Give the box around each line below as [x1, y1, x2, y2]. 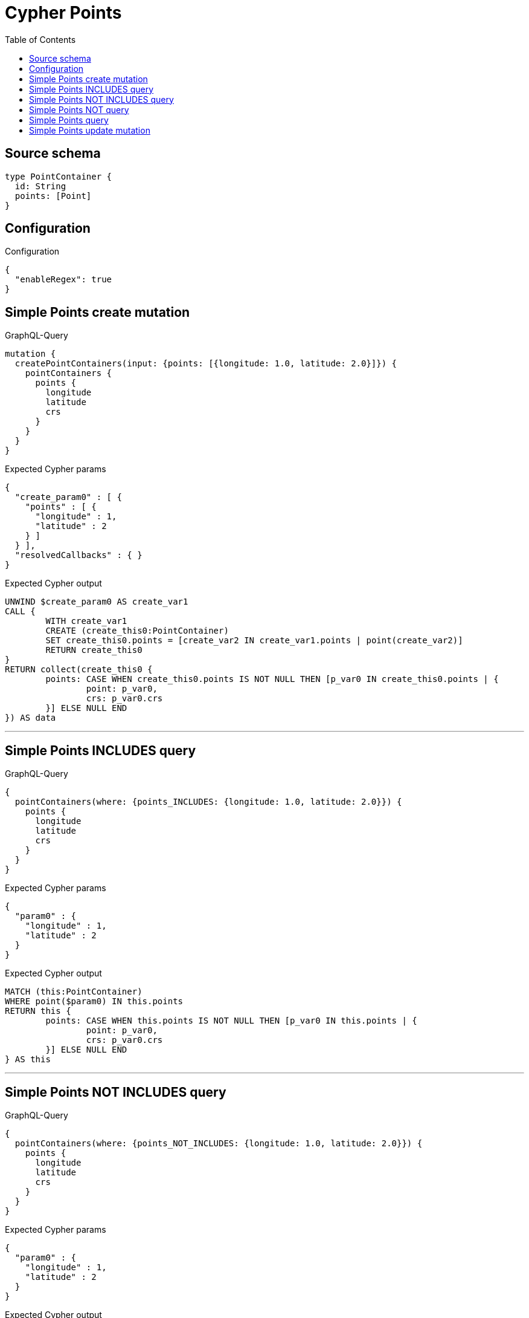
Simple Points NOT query [29, 104, 129, 115]
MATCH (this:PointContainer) [5, 987, 143, 997]
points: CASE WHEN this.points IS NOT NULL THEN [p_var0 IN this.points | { [45, 1016, 417, 1026]
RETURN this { [5, 1006, 71, 1016]
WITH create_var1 [45, 616, 127, 626]
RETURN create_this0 [45, 645, 143, 655]
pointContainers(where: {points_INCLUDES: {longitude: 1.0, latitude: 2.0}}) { [14, 797, 402, 807]
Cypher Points [5, 2, 122, 23]
